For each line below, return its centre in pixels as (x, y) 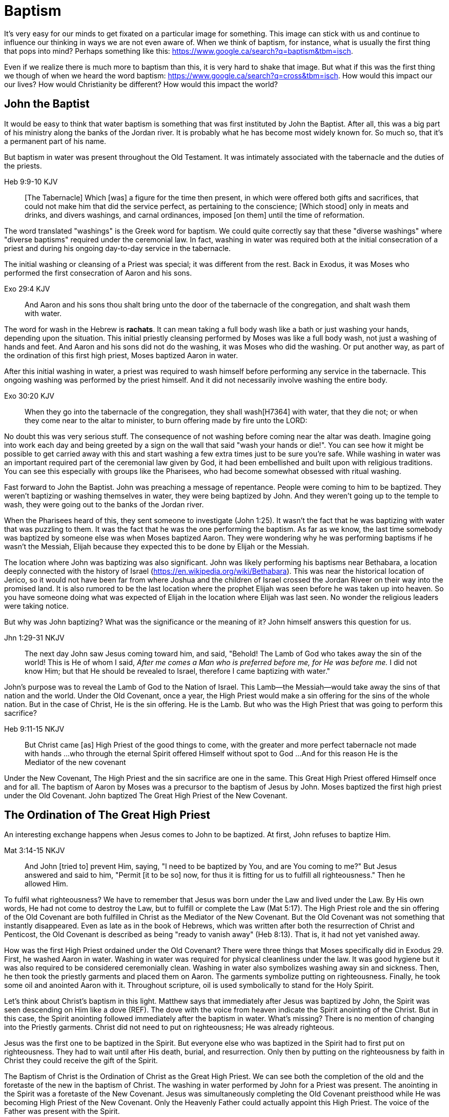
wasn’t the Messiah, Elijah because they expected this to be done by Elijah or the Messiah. (157, 546)
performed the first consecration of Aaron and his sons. (98, 273)
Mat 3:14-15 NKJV (35, 851)
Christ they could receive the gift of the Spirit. (81, 1061)
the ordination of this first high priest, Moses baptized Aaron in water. (121, 355)
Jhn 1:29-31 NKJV (34, 637)
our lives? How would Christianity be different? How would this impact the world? (141, 84)
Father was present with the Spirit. (62, 1111)
